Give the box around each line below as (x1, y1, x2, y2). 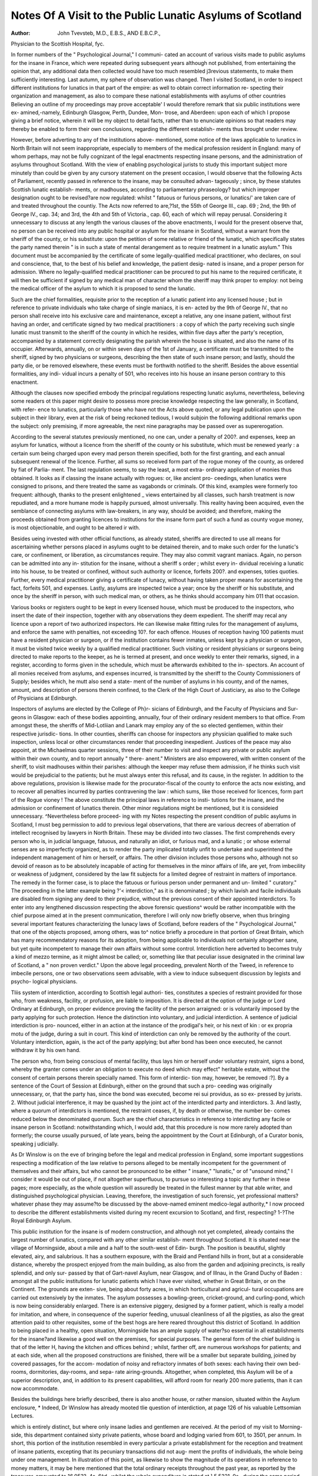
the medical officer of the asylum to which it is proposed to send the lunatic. (11, 285, 196, 292)
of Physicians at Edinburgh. (11, 694, 78, 702)
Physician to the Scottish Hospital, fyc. (11, 40, 105, 47)
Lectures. (11, 1412, 34, 1419)
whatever (11, 1200, 34, 1207)
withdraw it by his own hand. (11, 1047, 81, 1054)
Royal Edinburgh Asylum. (11, 1217, 72, 1224)
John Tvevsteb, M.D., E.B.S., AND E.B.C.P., (57, 30, 161, 37)
